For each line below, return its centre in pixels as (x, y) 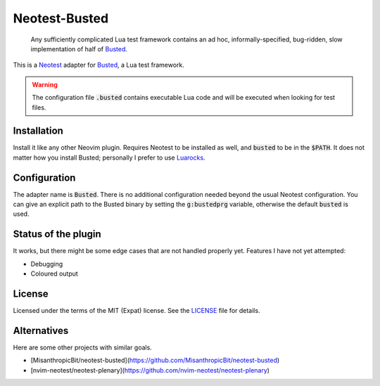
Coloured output (55, 274)
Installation (38, 131)
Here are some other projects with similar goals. (83, 347)
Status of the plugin (57, 234)
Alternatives (41, 330)
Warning (45, 84)
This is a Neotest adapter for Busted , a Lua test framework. (99, 65)
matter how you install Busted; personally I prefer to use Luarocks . (109, 157)
